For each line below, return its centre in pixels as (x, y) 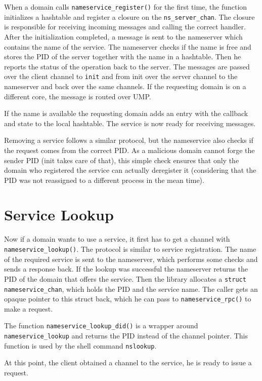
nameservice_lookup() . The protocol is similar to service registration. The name (130, 249)
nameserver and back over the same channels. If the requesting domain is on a (125, 86)
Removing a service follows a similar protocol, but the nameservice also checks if (129, 140)
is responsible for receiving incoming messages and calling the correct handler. (125, 27)
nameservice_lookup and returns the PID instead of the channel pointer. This (126, 336)
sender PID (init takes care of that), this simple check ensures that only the (122, 160)
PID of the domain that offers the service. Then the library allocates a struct (125, 278)
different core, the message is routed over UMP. (78, 96)
